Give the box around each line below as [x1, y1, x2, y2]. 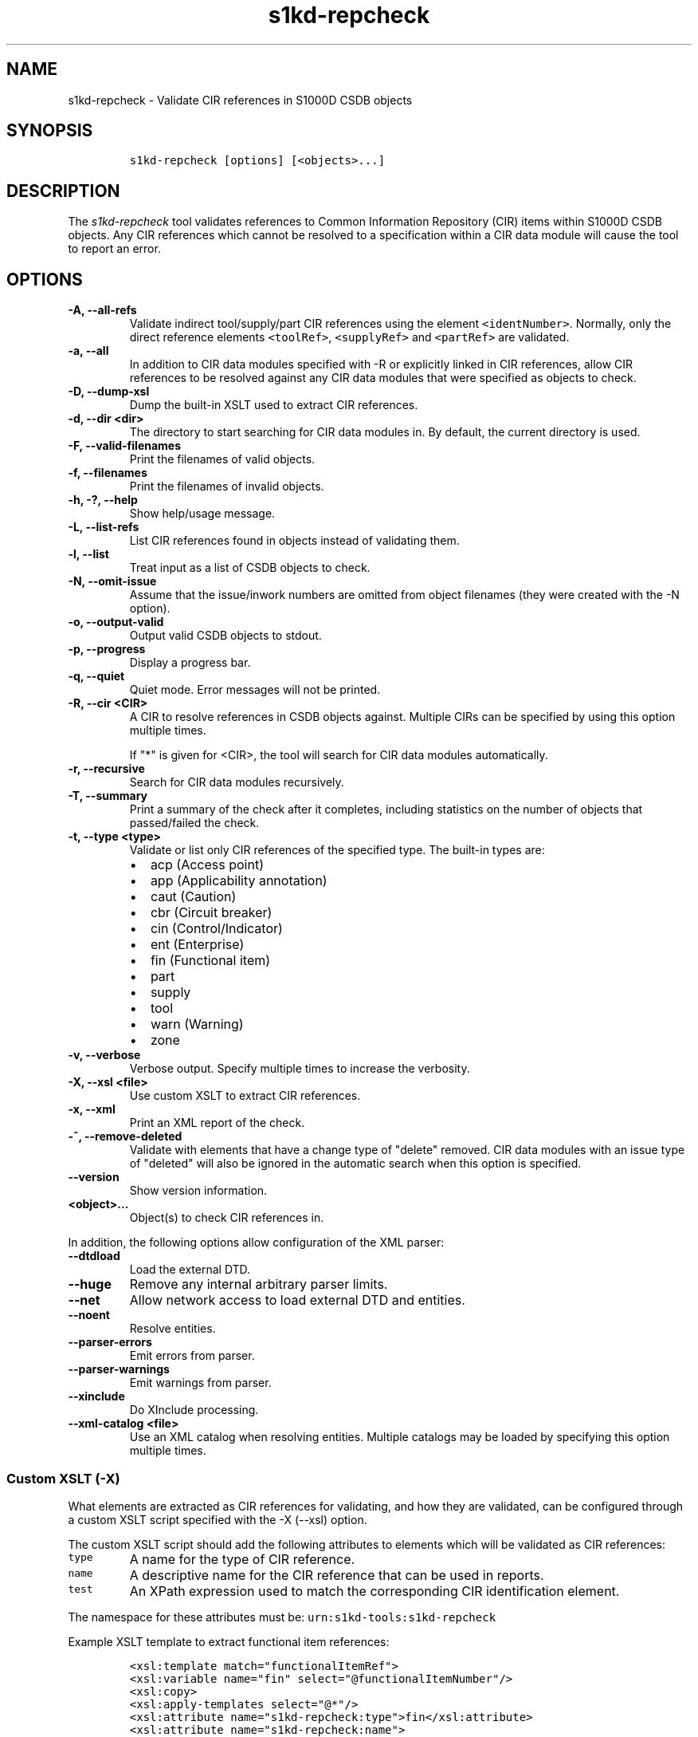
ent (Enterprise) [150, 936, 245, 953]
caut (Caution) [150, 888, 237, 905]
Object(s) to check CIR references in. [129, 1211, 324, 1225]
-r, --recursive [68, 762, 145, 776]
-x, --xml [68, 1102, 116, 1117]
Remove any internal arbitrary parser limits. [129, 1276, 388, 1293]
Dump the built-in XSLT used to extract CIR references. [129, 398, 418, 412]
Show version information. [129, 1184, 268, 1198]
